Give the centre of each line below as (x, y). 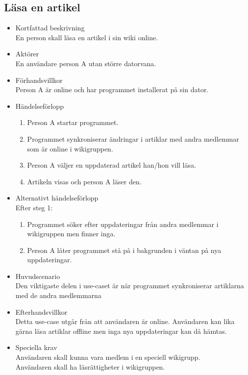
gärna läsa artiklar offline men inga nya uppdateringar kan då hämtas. (121, 331)
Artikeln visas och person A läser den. (84, 181)
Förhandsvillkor (39, 80)
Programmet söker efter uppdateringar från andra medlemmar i (123, 224)
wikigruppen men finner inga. (71, 234)
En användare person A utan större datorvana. (86, 63)
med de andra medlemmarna (58, 295)
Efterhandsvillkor (41, 312)
